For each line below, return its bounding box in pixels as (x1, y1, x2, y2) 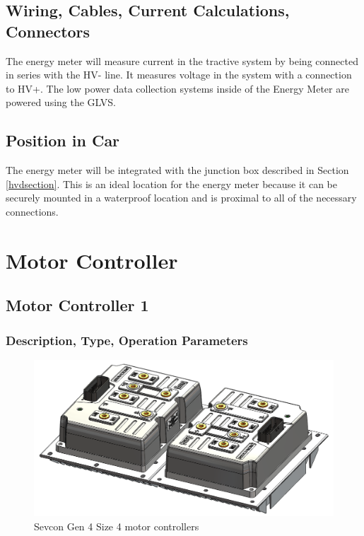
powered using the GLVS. (6, 95, 116, 110)
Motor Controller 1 (6, 294, 149, 316)
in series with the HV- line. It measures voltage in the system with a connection (6, 67, 352, 82)
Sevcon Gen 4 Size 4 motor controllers (34, 519, 199, 534)
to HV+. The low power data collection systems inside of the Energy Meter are (6, 81, 349, 95)
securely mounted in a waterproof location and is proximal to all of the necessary (6, 190, 357, 205)
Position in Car (6, 129, 120, 151)
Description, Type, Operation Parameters (6, 331, 248, 349)
